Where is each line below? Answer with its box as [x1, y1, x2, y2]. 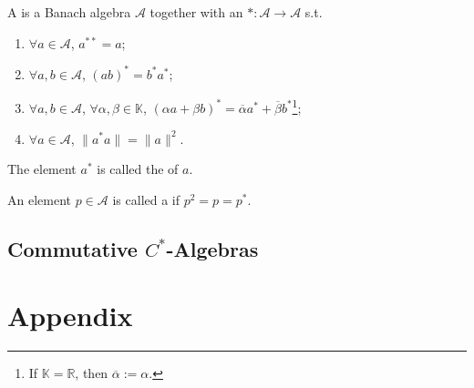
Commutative [7, 234, 138, 262]
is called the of [97, 159, 179, 179]
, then [75, 363, 108, 383]
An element [7, 189, 71, 209]
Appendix [7, 297, 133, 334]
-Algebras [166, 234, 259, 262]
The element [7, 159, 77, 179]
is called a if [112, 189, 180, 209]
